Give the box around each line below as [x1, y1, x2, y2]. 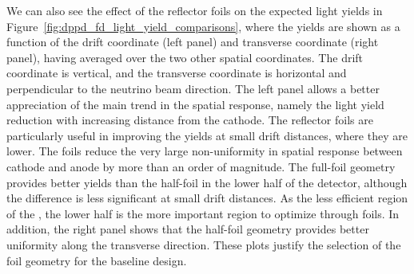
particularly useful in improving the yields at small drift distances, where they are [6, 127, 408, 143]
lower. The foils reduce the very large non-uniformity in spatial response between [6, 143, 403, 159]
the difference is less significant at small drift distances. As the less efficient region [6, 190, 408, 206]
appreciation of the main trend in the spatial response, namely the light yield [6, 96, 384, 112]
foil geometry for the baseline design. [6, 252, 187, 268]
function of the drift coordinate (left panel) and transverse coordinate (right [6, 33, 379, 50]
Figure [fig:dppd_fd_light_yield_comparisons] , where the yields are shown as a [6, 18, 400, 34]
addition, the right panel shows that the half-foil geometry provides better [6, 221, 369, 237]
